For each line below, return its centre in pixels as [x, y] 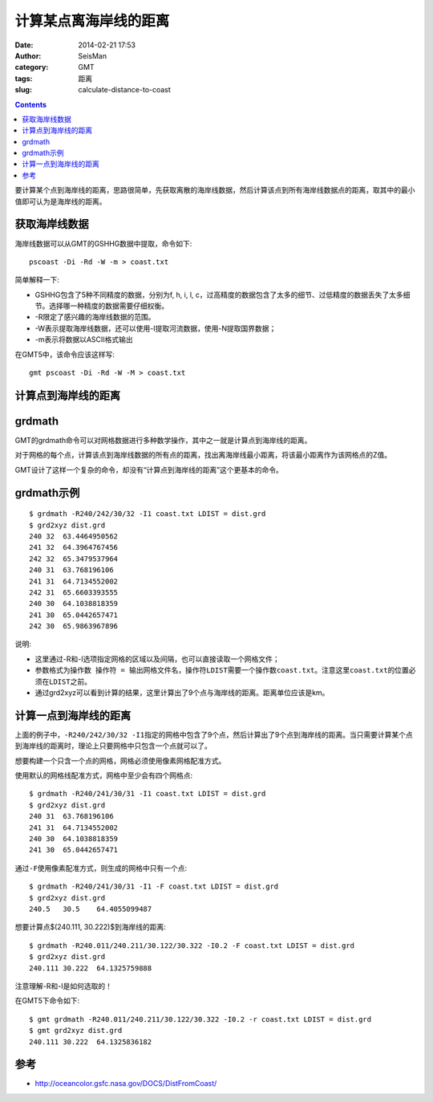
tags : [24, 78]
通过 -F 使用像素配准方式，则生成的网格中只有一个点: [101, 868]
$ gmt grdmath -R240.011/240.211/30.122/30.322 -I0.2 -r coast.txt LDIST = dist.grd [200, 1019]
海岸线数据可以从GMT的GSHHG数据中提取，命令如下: [103, 243]
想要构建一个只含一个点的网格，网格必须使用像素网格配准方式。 [120, 760]
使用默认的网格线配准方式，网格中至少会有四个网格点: [104, 775]
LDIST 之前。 [71, 681]
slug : [23, 90]
